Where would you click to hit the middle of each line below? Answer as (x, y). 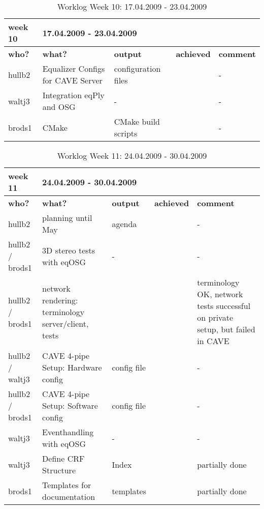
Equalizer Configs (74, 68)
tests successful (224, 306)
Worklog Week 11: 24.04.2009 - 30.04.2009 (132, 155)
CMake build (137, 121)
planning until (67, 218)
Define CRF (63, 458)
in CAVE (213, 341)
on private (215, 317)
